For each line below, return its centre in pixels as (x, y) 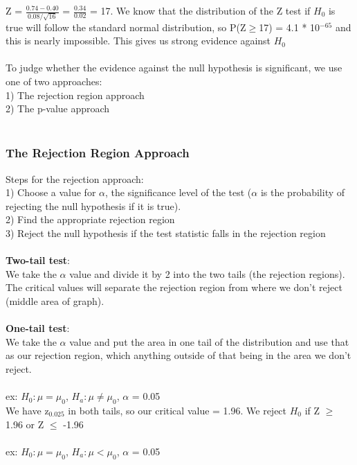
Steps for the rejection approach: (75, 178)
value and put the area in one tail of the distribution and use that (209, 341)
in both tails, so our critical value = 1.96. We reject (177, 410)
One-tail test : (38, 328)
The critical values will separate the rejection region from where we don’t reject (174, 287)
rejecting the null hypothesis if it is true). (93, 205)
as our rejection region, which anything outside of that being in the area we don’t (178, 355)
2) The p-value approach (58, 108)
